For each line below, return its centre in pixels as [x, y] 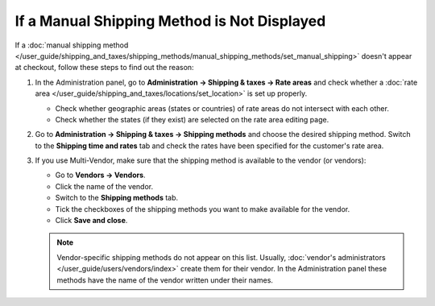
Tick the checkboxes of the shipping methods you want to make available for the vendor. [203, 209]
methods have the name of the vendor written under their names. [165, 280]
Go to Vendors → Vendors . [100, 175]
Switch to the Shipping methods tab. [117, 198]
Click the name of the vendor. [104, 186]
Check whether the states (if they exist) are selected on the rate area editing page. [192, 119]
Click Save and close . [91, 221]
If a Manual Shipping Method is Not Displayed [170, 21]
